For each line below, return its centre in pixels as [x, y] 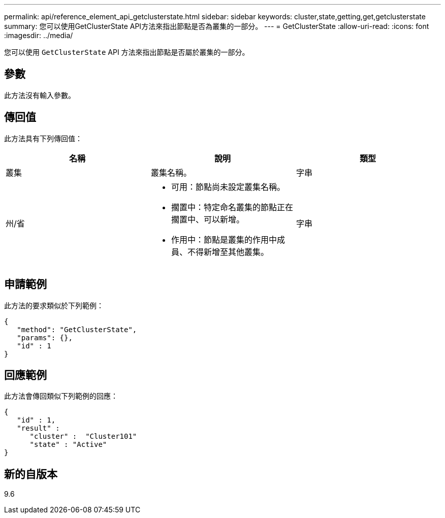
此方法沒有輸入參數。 [40, 95]
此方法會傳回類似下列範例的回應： [61, 396]
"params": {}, [45, 337]
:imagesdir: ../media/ [39, 35]
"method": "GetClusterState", [77, 329]
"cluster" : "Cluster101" [83, 436]
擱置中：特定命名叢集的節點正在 [232, 207]
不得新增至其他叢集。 [228, 252]
